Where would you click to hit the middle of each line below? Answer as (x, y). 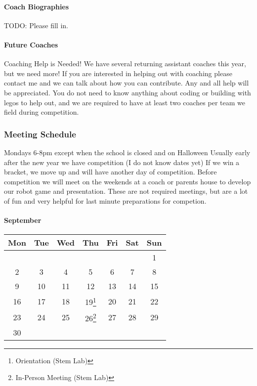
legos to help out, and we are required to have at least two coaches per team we (125, 102)
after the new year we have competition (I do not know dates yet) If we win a (122, 162)
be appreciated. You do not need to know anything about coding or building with (128, 92)
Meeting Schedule (40, 134)
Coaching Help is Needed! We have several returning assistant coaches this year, (125, 64)
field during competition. (42, 112)
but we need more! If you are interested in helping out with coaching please (118, 73)
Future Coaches (31, 44)
